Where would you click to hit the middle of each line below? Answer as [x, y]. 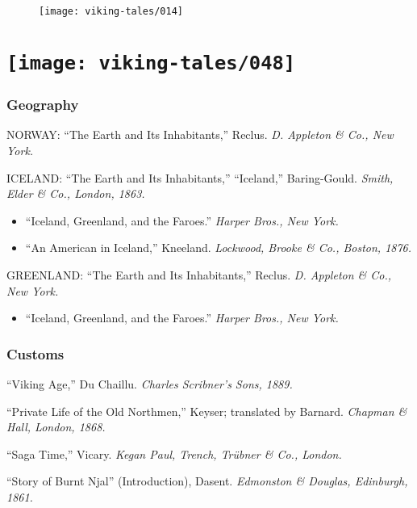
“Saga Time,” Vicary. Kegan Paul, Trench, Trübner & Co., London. [174, 453]
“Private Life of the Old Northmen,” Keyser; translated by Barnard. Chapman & [207, 411]
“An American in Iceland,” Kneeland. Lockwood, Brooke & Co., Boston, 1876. [219, 248]
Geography [43, 105]
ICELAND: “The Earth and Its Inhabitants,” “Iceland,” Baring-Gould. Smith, [200, 177]
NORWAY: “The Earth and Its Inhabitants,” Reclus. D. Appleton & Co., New [200, 134]
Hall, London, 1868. [56, 427]
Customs [35, 353]
